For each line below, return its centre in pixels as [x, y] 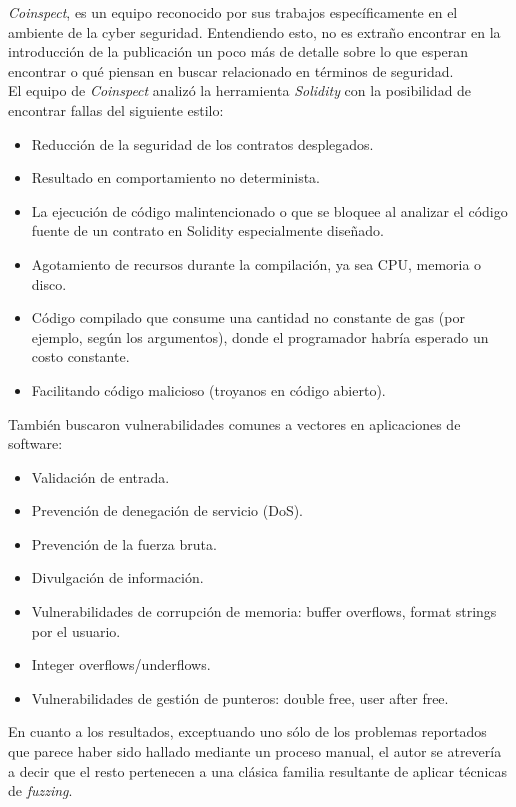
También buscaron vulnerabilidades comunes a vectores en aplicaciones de [234, 423]
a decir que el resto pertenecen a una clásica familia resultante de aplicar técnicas [257, 770]
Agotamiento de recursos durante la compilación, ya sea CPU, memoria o [256, 263]
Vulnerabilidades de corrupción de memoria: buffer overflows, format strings [264, 611]
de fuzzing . [40, 790]
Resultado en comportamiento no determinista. [175, 177]
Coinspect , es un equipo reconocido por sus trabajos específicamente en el [233, 12]
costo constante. [80, 356]
